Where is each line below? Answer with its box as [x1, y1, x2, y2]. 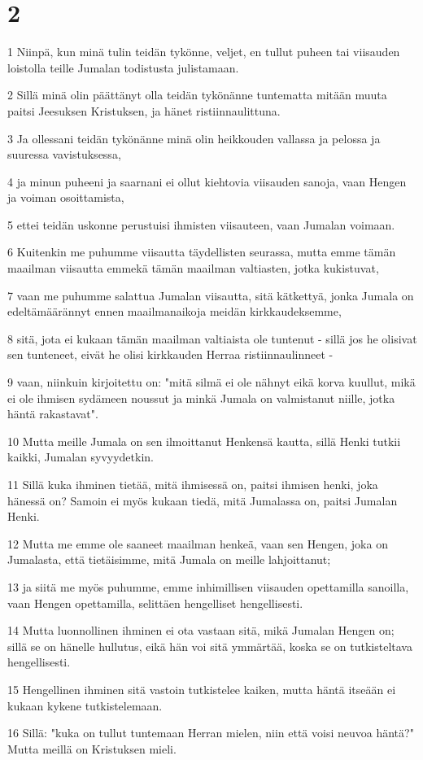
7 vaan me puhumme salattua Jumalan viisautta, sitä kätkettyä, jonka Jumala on [7, 286, 414, 304]
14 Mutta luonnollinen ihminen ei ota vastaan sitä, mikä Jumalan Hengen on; [7, 622, 395, 639]
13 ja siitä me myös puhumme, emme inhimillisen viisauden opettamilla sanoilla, [7, 578, 409, 595]
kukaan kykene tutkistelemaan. [7, 697, 163, 714]
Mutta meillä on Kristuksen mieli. [7, 740, 177, 757]
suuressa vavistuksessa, [7, 146, 121, 163]
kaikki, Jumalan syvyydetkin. [7, 448, 154, 465]
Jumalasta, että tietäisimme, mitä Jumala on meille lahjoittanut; [7, 551, 331, 568]
